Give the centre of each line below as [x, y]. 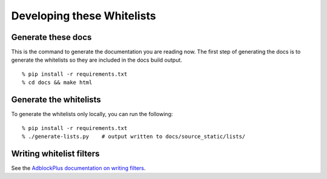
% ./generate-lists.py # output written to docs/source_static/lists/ [134, 136]
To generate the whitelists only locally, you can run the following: [92, 114]
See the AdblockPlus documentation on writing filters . [78, 168]
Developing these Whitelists [84, 16]
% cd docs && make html [57, 83]
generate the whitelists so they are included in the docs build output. [97, 60]
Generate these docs [51, 37]
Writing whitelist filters [55, 153]
